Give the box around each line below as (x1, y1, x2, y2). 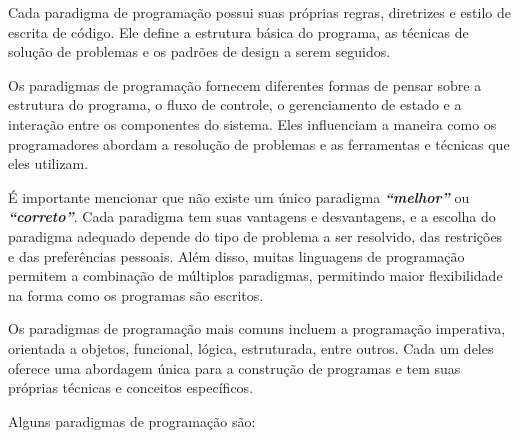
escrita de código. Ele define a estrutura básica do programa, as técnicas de (8, 21, 469, 42)
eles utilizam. (8, 153, 89, 174)
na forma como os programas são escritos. (8, 284, 264, 305)
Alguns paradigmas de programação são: (8, 410, 256, 431)
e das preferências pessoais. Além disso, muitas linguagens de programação (8, 245, 465, 266)
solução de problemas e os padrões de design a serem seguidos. (8, 41, 391, 62)
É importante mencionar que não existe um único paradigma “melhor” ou (8, 186, 470, 207)
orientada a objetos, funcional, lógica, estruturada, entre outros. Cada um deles (8, 337, 494, 358)
